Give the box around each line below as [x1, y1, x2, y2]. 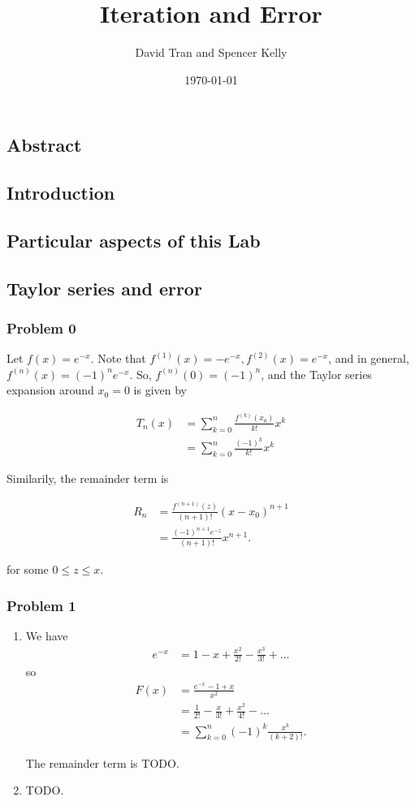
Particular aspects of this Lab [6, 227, 261, 252]
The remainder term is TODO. [25, 754, 179, 771]
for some [6, 561, 49, 578]
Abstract [6, 132, 82, 157]
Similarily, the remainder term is [6, 470, 169, 487]
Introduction [6, 180, 115, 205]
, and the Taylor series [261, 365, 372, 382]
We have [25, 627, 68, 644]
